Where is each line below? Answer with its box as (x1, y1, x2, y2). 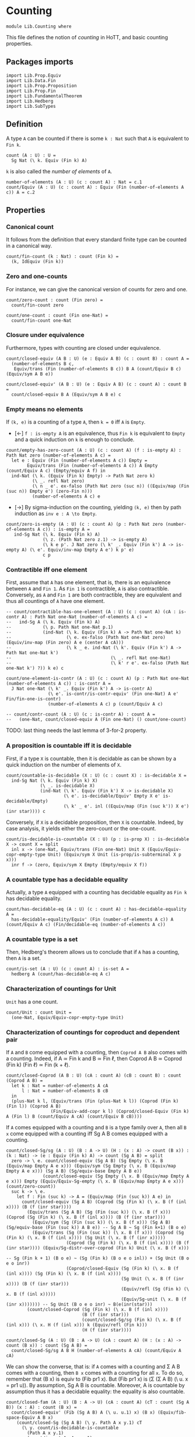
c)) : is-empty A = (43, 526, 90, 533)
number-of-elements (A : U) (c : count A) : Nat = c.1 (6, 179, 142, 185)
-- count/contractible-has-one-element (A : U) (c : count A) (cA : (6, 609, 176, 615)
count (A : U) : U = (6, 152, 57, 158)
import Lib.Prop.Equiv (6, 72, 61, 79)
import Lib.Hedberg (6, 98, 54, 104)
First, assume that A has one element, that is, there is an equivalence (6, 579, 171, 586)
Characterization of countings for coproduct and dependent (6, 1028, 180, 1036)
